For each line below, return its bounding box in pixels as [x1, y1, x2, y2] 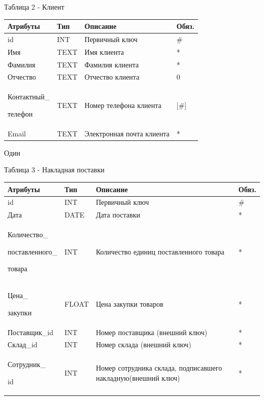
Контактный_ [8, 91, 50, 102]
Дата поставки [95, 209, 140, 220]
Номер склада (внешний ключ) [95, 339, 191, 350]
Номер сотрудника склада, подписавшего [95, 362, 222, 373]
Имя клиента [84, 46, 124, 57]
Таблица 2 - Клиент [4, 2, 64, 12]
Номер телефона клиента [84, 100, 161, 111]
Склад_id [8, 339, 38, 350]
